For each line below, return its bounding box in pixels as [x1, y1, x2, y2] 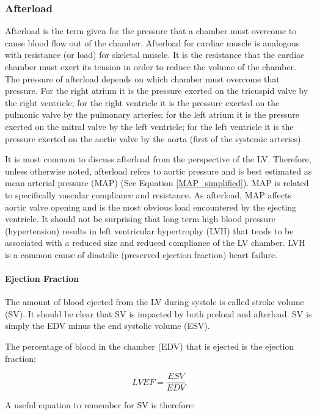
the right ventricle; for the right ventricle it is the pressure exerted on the [5, 96, 280, 109]
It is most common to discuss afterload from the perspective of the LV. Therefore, [5, 153, 312, 165]
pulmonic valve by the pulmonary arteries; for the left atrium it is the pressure [5, 108, 300, 121]
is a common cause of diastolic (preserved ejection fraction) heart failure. [5, 248, 278, 261]
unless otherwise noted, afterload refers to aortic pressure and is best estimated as [5, 164, 312, 177]
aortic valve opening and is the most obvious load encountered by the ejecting [5, 200, 297, 213]
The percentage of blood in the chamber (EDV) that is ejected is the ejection [5, 340, 294, 353]
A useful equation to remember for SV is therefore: [5, 399, 195, 411]
